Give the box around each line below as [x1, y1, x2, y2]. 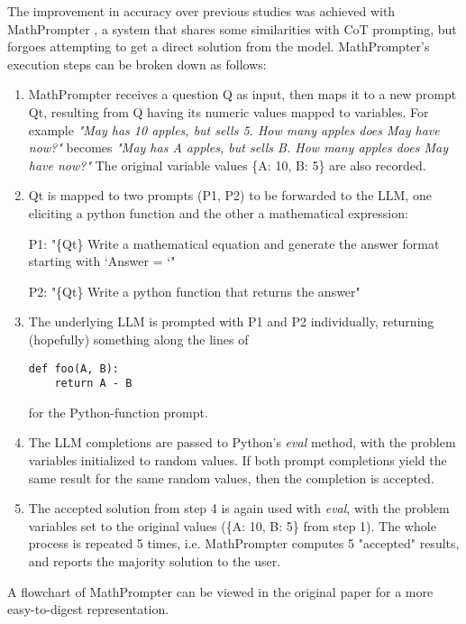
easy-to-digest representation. [7, 600, 169, 619]
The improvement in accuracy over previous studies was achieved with [7, 2, 396, 20]
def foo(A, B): [28, 362, 120, 375]
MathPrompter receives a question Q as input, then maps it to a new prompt [28, 85, 457, 104]
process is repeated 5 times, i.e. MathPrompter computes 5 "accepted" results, [28, 534, 460, 553]
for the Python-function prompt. [28, 402, 208, 421]
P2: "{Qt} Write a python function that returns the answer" [28, 281, 361, 300]
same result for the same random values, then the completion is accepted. [28, 468, 434, 487]
